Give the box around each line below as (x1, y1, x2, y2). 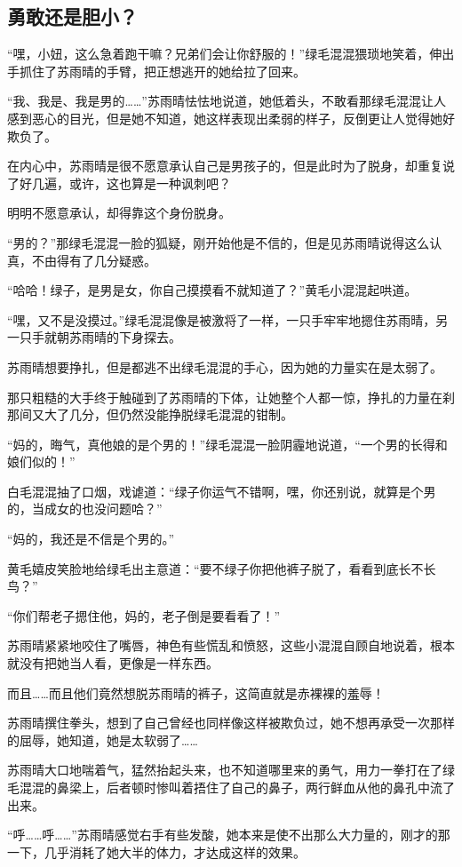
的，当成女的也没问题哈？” (7, 499, 163, 518)
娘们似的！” (7, 452, 76, 471)
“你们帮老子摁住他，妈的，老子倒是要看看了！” (7, 606, 281, 624)
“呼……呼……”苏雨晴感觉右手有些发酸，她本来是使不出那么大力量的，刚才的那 (7, 825, 450, 844)
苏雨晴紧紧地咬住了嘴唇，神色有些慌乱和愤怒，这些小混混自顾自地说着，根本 (7, 636, 455, 655)
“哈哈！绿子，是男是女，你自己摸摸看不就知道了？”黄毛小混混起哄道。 (7, 281, 418, 299)
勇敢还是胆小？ (7, 3, 138, 30)
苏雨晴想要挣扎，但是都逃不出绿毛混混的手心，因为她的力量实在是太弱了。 (7, 357, 442, 376)
